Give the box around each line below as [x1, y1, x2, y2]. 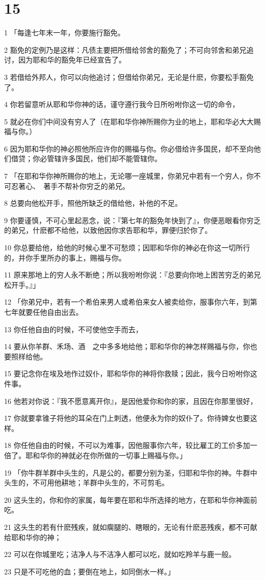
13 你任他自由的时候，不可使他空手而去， [4, 324, 143, 334]
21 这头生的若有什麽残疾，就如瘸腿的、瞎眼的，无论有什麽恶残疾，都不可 [4, 521, 250, 532]
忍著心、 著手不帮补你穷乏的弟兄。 [11, 180, 129, 191]
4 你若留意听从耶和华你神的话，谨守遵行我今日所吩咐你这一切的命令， [4, 99, 239, 110]
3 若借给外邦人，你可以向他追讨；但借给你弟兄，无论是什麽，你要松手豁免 [4, 71, 254, 82]
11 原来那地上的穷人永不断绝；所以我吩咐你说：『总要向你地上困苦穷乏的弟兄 [4, 269, 261, 280]
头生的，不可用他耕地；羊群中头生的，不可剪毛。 [4, 477, 169, 488]
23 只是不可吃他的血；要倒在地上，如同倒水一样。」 [4, 566, 175, 576]
